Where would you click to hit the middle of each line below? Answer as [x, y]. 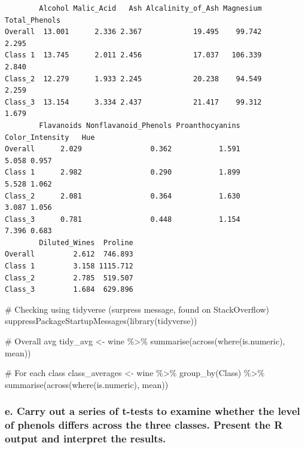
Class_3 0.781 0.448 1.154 [123, 219]
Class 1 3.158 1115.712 [69, 266]
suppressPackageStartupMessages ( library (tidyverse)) [101, 321]
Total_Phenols [33, 20]
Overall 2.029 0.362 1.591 [123, 149]
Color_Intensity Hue [50, 137]
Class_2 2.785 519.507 [69, 278]
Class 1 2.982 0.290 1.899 [123, 172]
